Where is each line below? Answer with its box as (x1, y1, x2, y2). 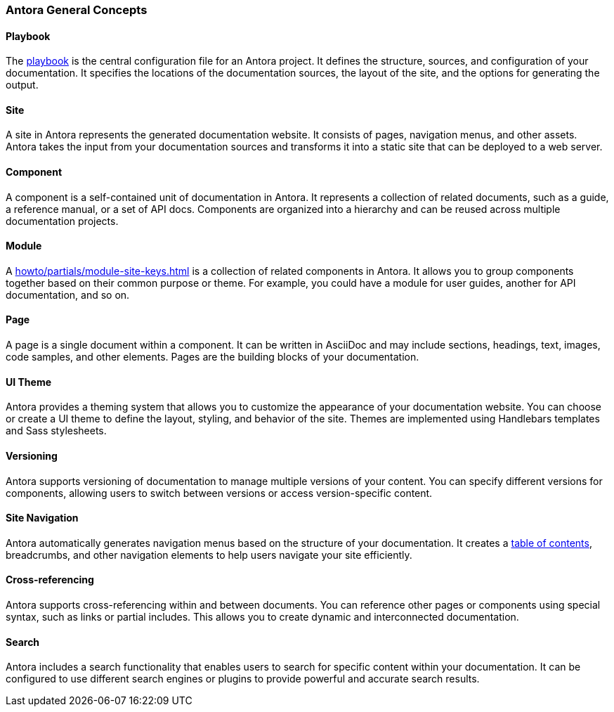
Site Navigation (6, 512, 79, 524)
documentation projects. (6, 214, 119, 227)
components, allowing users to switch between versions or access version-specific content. (6, 486, 433, 499)
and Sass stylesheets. (6, 425, 107, 437)
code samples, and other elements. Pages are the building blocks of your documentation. (6, 351, 419, 363)
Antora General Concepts (6, 3, 148, 17)
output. (6, 79, 39, 91)
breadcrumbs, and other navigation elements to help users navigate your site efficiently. (6, 548, 412, 561)
